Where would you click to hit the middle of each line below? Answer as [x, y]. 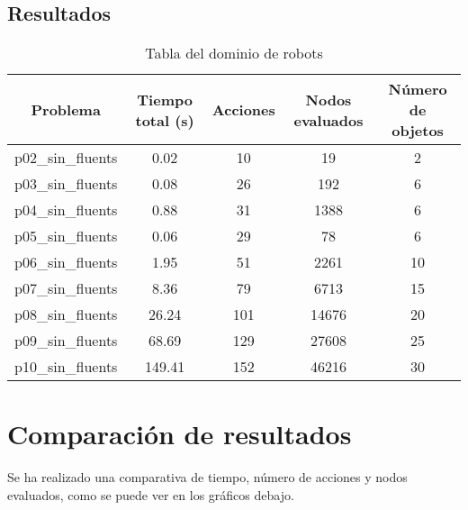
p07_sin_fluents [66, 288]
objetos [418, 131]
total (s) [165, 120]
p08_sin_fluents [66, 314]
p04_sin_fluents [66, 210]
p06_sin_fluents [66, 262]
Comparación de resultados [180, 434]
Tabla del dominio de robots [234, 53]
